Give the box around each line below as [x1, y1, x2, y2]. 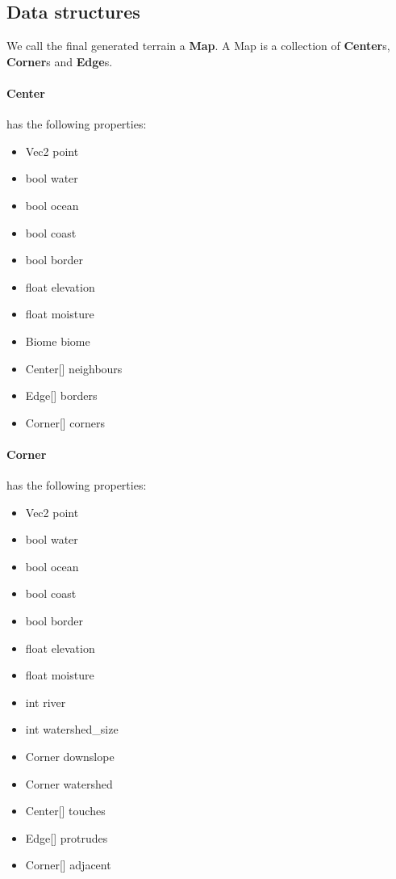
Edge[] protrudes [25, 829, 108, 846]
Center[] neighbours [25, 360, 123, 376]
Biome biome [25, 332, 90, 349]
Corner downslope [25, 748, 115, 765]
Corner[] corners [25, 414, 106, 431]
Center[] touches [25, 802, 106, 819]
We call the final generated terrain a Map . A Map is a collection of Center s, [6, 37, 390, 54]
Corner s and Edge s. [6, 53, 113, 69]
